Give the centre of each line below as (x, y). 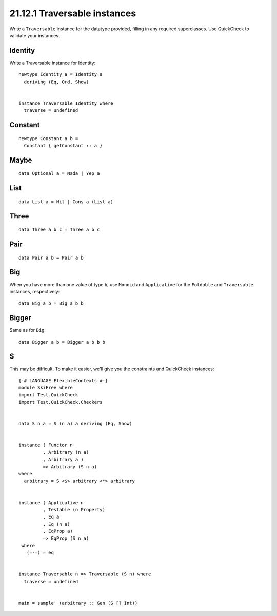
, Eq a (51, 517)
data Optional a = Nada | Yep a (59, 174)
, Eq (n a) (56, 524)
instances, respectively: (35, 291)
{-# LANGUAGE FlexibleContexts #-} (63, 380)
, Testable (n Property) (74, 510)
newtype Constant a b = (48, 138)
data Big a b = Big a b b (51, 303)
